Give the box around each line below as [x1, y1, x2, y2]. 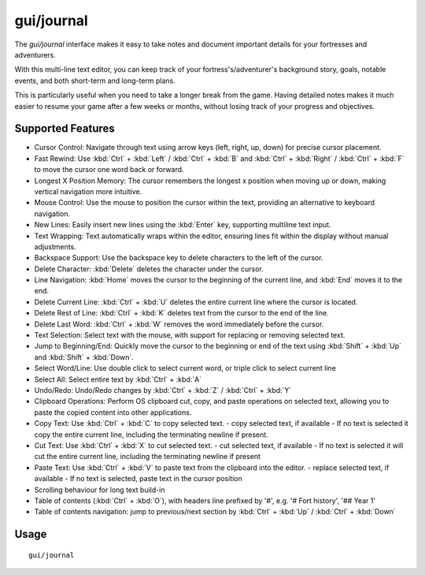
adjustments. [34, 241, 76, 252]
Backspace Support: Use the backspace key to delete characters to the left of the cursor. [34, 253, 323, 263]
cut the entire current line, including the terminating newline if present [34, 452, 261, 461]
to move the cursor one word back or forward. [34, 165, 184, 174]
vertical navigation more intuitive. [34, 186, 142, 196]
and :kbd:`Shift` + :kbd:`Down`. [34, 352, 134, 362]
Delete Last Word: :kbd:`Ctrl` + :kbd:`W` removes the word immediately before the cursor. [34, 319, 324, 329]
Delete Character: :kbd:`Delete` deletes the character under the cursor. [34, 264, 264, 274]
